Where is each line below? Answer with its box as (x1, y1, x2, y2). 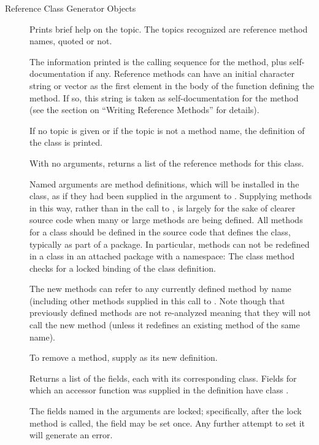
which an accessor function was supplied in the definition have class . (29, 384, 289, 396)
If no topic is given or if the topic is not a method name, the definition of (29, 124, 305, 136)
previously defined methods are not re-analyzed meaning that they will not (29, 306, 311, 319)
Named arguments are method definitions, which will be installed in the (29, 177, 299, 190)
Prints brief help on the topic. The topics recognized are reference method (29, 22, 308, 35)
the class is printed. (29, 136, 102, 149)
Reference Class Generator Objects (5, 2, 136, 14)
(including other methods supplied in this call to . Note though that (29, 294, 285, 307)
